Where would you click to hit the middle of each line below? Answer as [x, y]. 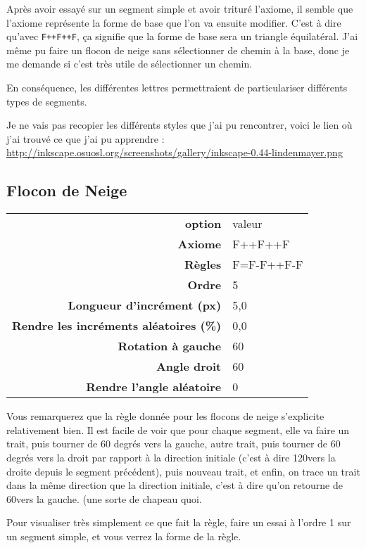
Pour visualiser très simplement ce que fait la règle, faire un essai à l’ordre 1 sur [179, 522]
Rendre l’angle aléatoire [154, 387]
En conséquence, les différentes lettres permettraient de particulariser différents [177, 88]
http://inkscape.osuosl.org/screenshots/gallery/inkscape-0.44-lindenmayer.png [175, 152]
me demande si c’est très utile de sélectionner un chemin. [130, 64]
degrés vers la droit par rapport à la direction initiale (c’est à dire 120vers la [171, 457]
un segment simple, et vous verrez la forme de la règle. [124, 536]
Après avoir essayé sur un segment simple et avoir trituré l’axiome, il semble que [180, 8]
